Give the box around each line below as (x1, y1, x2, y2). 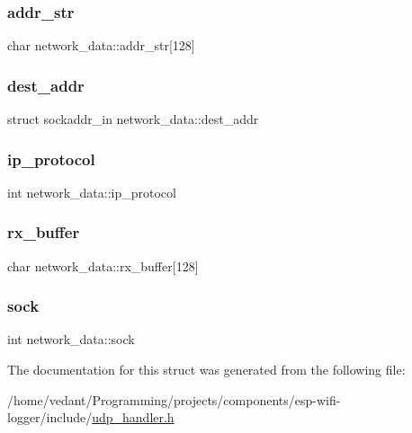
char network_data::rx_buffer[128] (7, 256, 199, 275)
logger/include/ (7, 408, 93, 427)
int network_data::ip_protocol (7, 182, 176, 201)
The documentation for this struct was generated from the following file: (7, 360, 406, 379)
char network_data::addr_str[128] (7, 36, 195, 55)
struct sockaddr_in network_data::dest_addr (7, 110, 259, 128)
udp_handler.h (92, 408, 175, 427)
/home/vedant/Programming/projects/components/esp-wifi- (7, 390, 341, 409)
